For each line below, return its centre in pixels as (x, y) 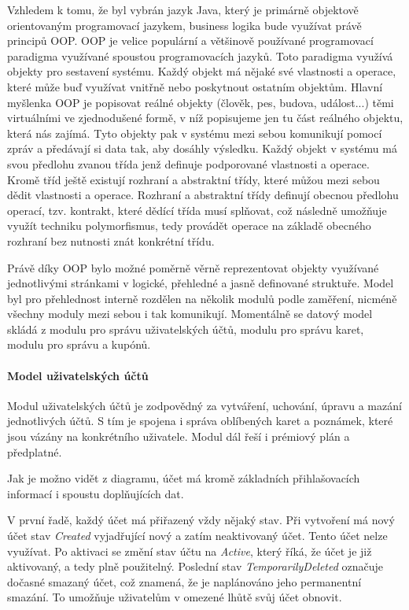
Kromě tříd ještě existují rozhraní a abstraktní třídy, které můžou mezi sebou (193, 179)
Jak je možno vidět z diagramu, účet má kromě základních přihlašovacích (184, 478)
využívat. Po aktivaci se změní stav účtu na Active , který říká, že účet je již (190, 551)
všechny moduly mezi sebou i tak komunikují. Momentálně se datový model (190, 314)
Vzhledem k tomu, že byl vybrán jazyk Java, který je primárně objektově (183, 9)
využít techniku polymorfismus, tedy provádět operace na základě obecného (189, 226)
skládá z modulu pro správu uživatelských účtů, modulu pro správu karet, (186, 329)
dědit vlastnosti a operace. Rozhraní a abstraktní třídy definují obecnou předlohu (203, 195)
